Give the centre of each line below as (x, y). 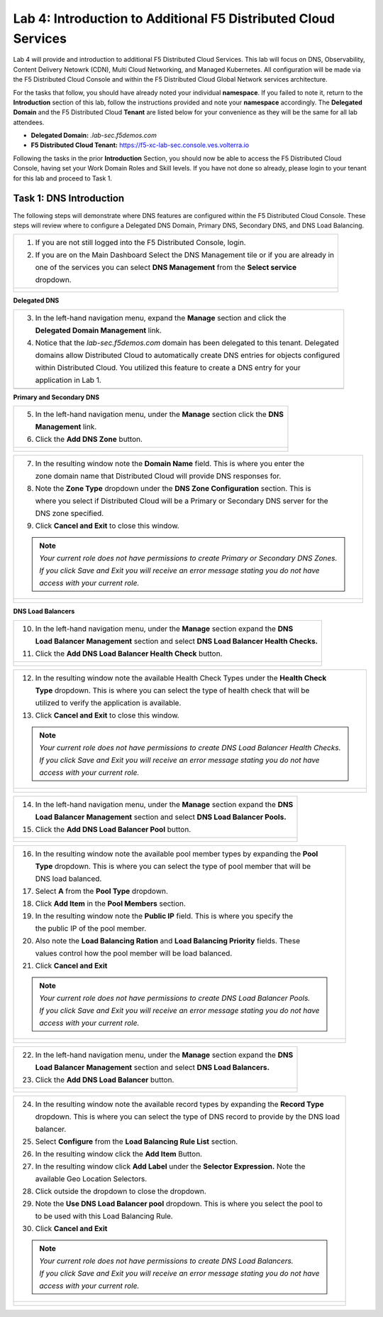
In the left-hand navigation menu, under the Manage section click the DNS (159, 414)
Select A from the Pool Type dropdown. (101, 891)
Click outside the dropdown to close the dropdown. (121, 1191)
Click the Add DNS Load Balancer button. (105, 1080)
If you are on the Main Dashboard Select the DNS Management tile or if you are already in (185, 255)
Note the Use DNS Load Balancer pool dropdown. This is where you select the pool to (179, 1203)
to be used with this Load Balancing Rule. (104, 1216)
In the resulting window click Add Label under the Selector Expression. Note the (170, 1166)
